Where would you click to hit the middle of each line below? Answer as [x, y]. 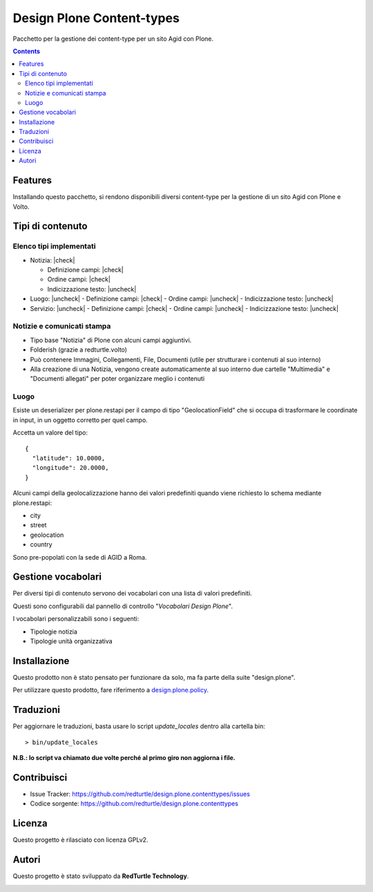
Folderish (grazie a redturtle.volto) [79, 350]
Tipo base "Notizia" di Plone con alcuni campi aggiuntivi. [111, 340]
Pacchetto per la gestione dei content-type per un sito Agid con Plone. [113, 39]
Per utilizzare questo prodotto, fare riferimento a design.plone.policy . [111, 690]
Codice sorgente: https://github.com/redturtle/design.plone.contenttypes [134, 804]
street [38, 525]
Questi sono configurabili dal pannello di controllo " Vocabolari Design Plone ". [123, 606]
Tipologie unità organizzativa [71, 641]
